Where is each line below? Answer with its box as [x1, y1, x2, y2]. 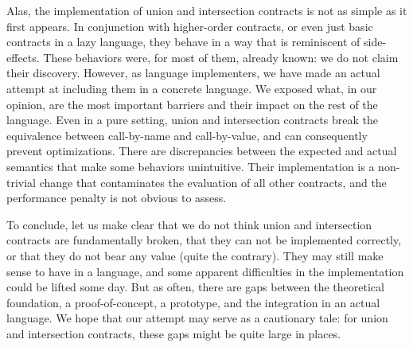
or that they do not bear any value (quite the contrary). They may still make [6, 247, 384, 263]
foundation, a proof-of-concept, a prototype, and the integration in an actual [6, 294, 380, 310]
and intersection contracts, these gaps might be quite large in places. [6, 325, 341, 341]
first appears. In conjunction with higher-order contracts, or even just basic [6, 18, 373, 34]
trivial [6, 173, 37, 190]
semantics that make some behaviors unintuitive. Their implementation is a [6, 158, 375, 174]
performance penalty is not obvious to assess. [6, 189, 227, 206]
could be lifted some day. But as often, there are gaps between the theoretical [6, 279, 384, 295]
